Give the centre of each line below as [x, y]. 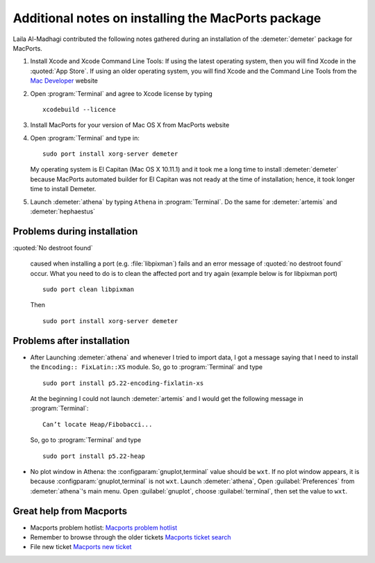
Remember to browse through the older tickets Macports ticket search [131, 537]
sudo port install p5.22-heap [94, 456]
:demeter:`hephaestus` [63, 211]
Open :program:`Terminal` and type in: [85, 138]
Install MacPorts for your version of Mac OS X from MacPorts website [130, 125]
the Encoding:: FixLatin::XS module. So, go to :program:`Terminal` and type [147, 367]
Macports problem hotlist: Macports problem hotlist [104, 528]
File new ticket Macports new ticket [81, 547]
